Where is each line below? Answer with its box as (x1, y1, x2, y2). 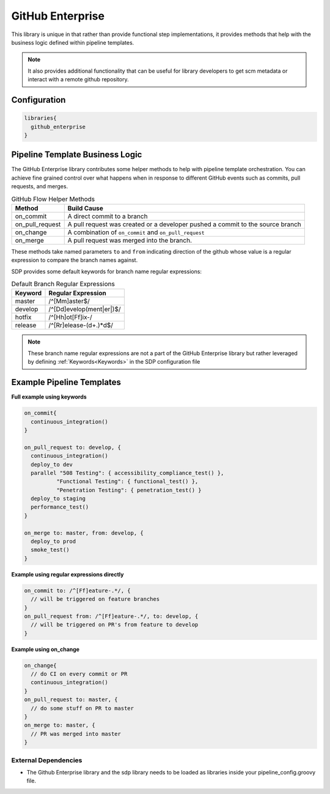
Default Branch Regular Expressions (11, 280, 116, 289)
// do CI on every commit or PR (31, 671, 128, 678)
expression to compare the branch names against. (11, 257, 138, 264)
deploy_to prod (31, 538, 76, 545)
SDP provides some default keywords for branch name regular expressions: (11, 268, 202, 275)
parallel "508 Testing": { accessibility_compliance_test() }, (31, 469, 224, 476)
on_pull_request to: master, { (24, 696, 119, 703)
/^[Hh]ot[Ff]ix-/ (48, 313, 92, 322)
